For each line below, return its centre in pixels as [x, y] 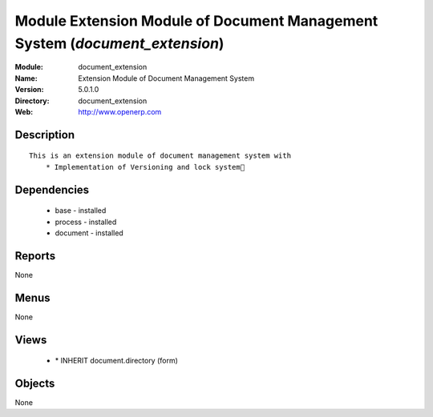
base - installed [81, 211]
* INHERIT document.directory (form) [116, 361]
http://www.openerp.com [120, 111]
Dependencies [52, 189]
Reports [35, 256]
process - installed [86, 222]
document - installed [89, 233]
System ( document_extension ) [119, 43]
